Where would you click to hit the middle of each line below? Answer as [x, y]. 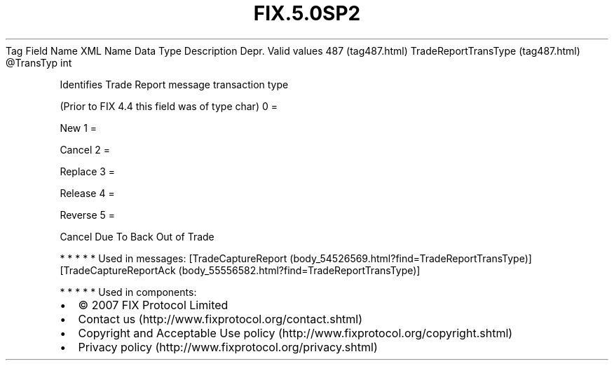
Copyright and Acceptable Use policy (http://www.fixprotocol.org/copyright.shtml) [295, 333]
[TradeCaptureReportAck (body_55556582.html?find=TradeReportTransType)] [240, 270]
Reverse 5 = [88, 215]
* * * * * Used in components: [128, 292]
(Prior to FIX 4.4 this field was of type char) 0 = [169, 106]
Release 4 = [87, 193]
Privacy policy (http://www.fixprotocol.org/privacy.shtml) [228, 347]
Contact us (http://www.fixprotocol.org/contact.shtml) [220, 319]
